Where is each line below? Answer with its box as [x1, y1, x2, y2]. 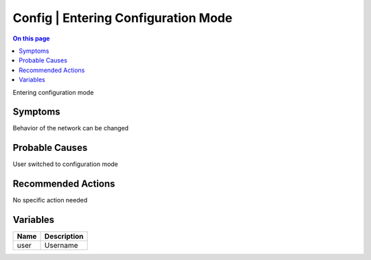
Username [44, 241, 78, 250]
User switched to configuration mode [12, 160, 118, 168]
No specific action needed [12, 196, 88, 204]
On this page [12, 34, 50, 43]
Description [44, 232, 84, 241]
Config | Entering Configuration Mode [12, 10, 233, 25]
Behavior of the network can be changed [12, 124, 129, 132]
